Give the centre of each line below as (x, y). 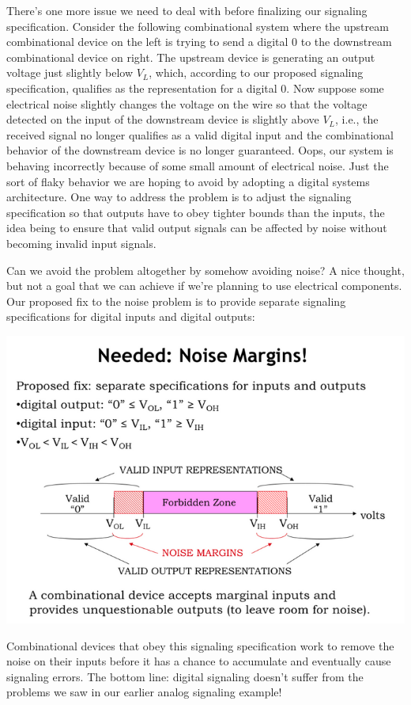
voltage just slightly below (70, 72)
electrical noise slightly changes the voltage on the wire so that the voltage (187, 103)
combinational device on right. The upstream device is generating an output (191, 57)
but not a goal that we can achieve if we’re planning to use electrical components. (204, 286)
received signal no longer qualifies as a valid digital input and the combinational (200, 134)
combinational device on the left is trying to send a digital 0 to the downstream (199, 42)
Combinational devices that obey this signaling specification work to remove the (200, 645)
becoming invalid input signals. (81, 243)
